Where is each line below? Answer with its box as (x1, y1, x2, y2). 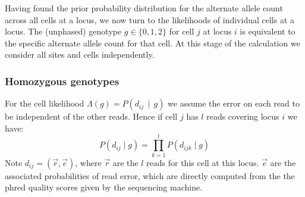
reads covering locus (206, 110, 279, 123)
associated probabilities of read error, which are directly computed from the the (5, 169, 295, 182)
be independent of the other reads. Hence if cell (5, 110, 178, 123)
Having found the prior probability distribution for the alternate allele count (5, 2, 283, 14)
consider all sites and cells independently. (5, 48, 155, 61)
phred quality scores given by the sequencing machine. (5, 181, 203, 193)
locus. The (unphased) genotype (5, 25, 122, 37)
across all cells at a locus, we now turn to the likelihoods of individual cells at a (5, 13, 295, 26)
